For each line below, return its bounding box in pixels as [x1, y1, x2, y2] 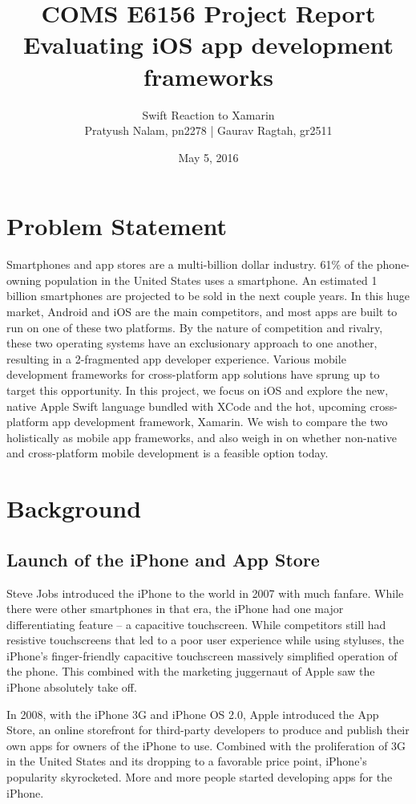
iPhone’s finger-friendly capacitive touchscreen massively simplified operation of [6, 647, 398, 664]
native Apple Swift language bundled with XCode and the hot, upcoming [6, 397, 366, 414]
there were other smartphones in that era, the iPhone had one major [6, 600, 344, 617]
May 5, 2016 [178, 148, 239, 165]
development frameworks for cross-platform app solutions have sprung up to [6, 366, 380, 383]
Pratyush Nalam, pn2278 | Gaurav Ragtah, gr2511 [84, 122, 333, 139]
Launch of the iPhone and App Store [6, 546, 320, 571]
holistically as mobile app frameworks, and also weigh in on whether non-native [6, 428, 397, 445]
